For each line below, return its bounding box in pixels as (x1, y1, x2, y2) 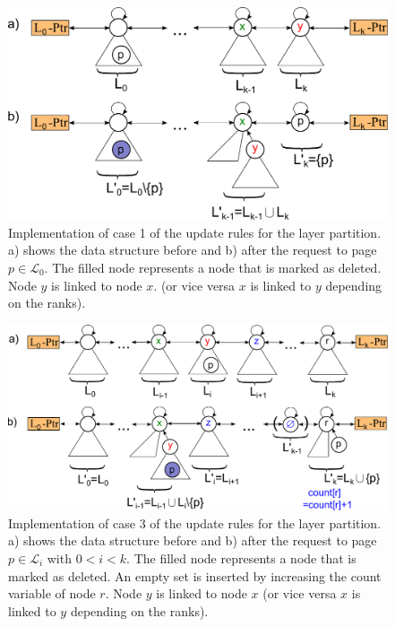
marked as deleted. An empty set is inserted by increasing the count (8, 566, 382, 585)
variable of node (8, 584, 96, 603)
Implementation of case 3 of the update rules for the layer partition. (8, 513, 382, 532)
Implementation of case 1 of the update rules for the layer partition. (8, 222, 382, 241)
